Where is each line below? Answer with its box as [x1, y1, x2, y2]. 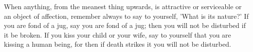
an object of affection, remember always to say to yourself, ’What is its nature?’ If [4, 11, 249, 21]
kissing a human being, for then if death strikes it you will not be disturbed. [4, 39, 231, 49]
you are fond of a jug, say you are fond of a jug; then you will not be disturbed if [4, 20, 246, 30]
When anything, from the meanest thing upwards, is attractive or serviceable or [4, 1, 242, 11]
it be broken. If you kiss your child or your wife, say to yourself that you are [4, 29, 231, 39]
